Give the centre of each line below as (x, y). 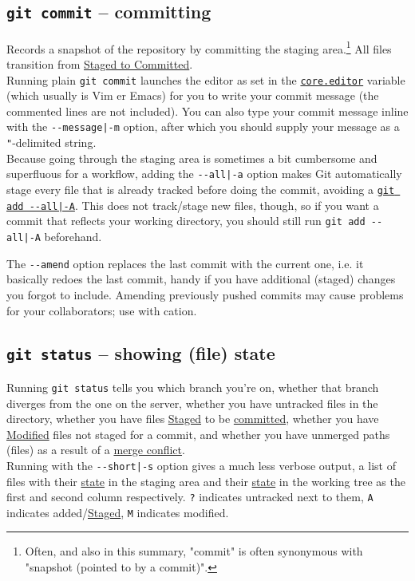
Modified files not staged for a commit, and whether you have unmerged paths (198, 434)
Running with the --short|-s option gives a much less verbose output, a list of (201, 465)
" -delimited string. (51, 142)
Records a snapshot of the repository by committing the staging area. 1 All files (199, 47)
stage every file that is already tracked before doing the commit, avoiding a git (201, 190)
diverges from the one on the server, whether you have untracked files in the (192, 403)
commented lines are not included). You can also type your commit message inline (207, 111)
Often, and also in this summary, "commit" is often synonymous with (194, 551)
